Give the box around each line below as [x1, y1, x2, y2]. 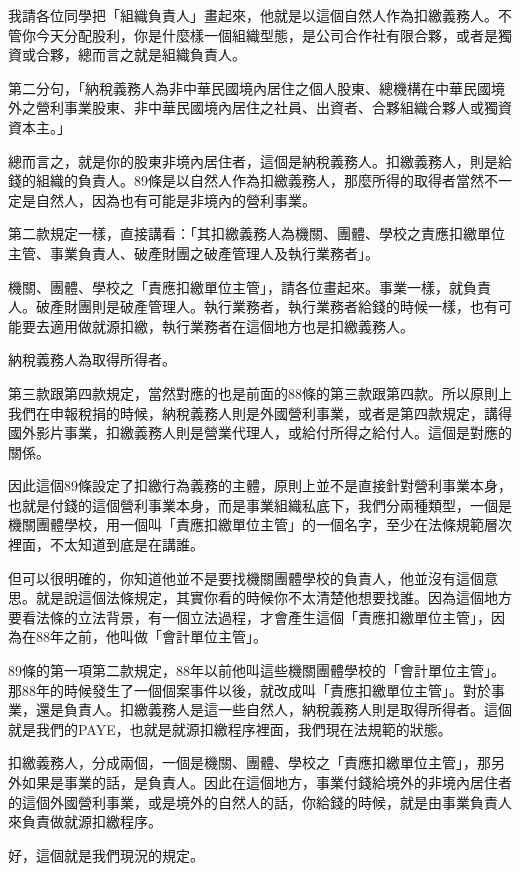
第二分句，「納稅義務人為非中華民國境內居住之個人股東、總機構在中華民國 [8, 77, 491, 98]
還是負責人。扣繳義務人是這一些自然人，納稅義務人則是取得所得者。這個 [35, 699, 512, 720]
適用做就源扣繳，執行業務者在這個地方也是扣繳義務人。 [49, 315, 414, 336]
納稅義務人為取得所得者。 [8, 349, 176, 370]
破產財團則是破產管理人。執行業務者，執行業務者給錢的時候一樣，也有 [35, 296, 498, 317]
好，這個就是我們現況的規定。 [8, 844, 204, 865]
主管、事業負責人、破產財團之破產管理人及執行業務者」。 [8, 242, 379, 263]
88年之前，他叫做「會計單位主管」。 [35, 626, 267, 647]
